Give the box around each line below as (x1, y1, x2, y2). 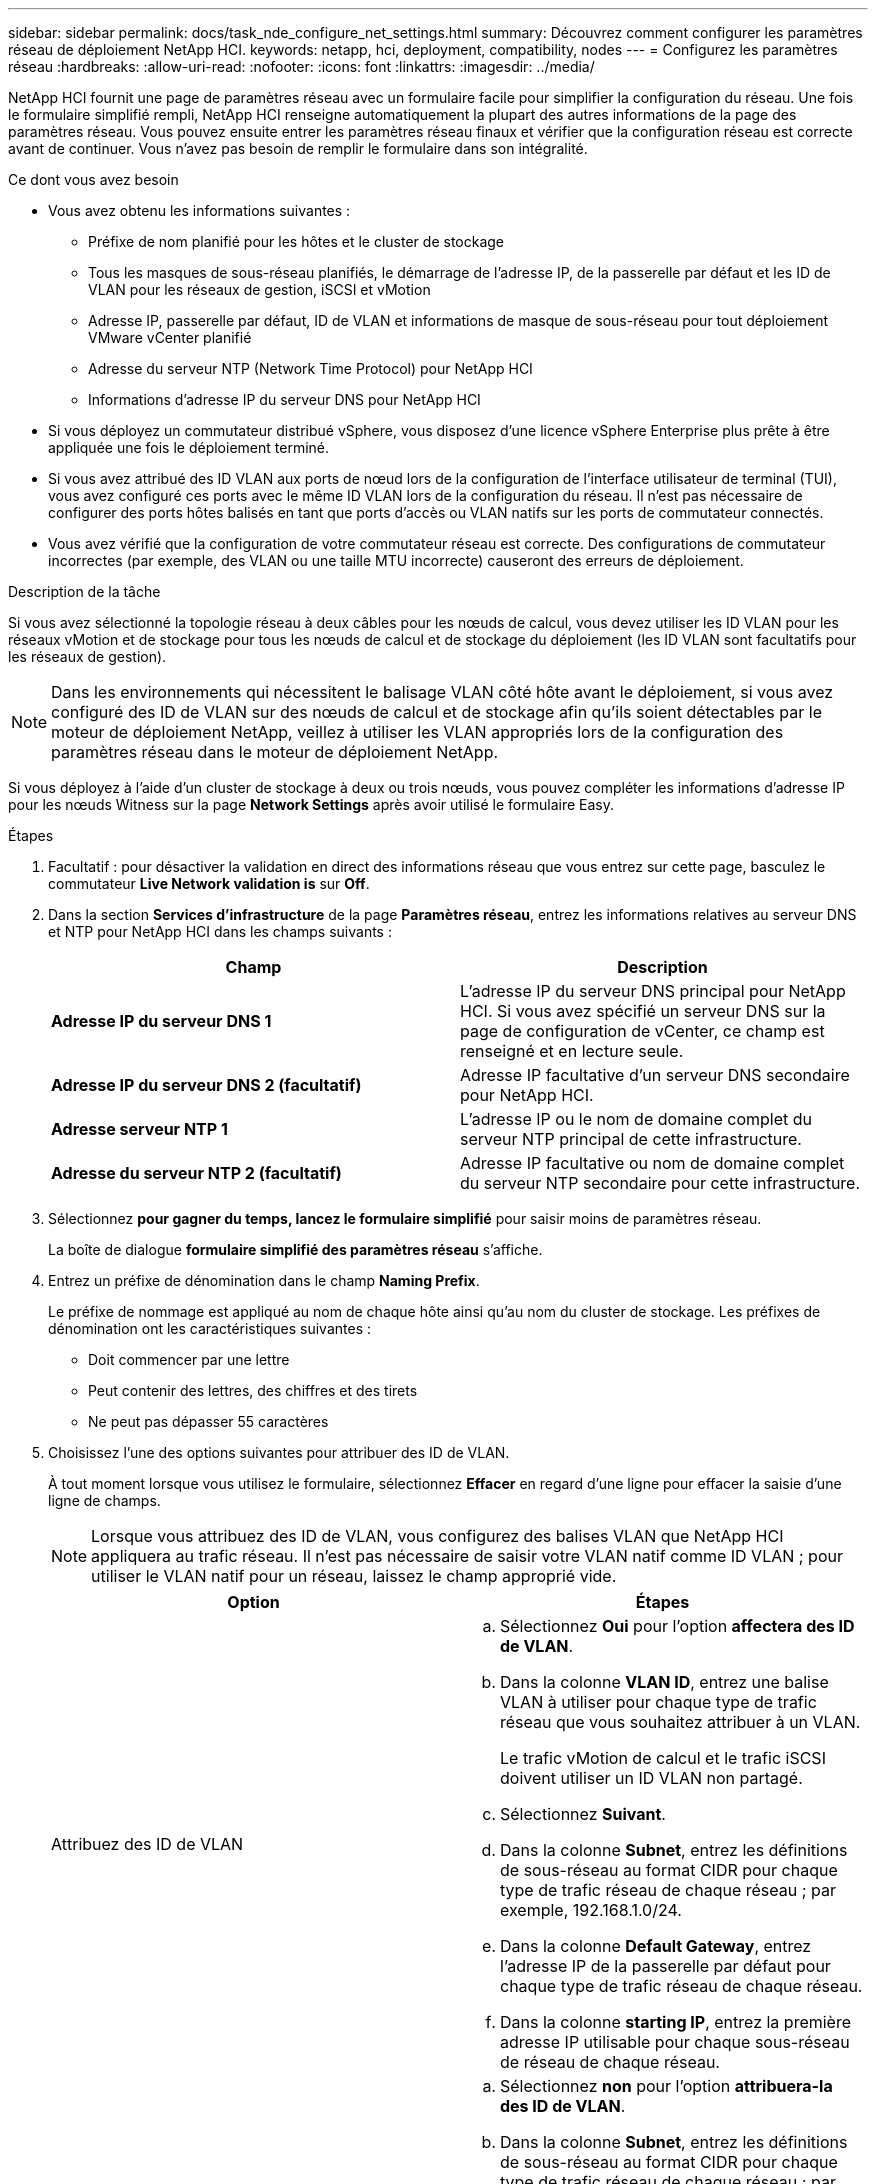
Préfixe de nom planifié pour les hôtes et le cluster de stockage (88, 233, 505, 250)
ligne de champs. (48, 1492, 161, 1509)
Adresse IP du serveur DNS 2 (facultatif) (51, 1075, 362, 1095)
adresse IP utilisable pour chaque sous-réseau (500, 2032, 850, 2052)
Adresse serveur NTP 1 (51, 1119, 228, 1139)
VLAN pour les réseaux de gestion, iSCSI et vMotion (88, 281, 431, 298)
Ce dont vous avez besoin (8, 171, 179, 188)
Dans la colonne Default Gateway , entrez (500, 1936, 812, 1956)
